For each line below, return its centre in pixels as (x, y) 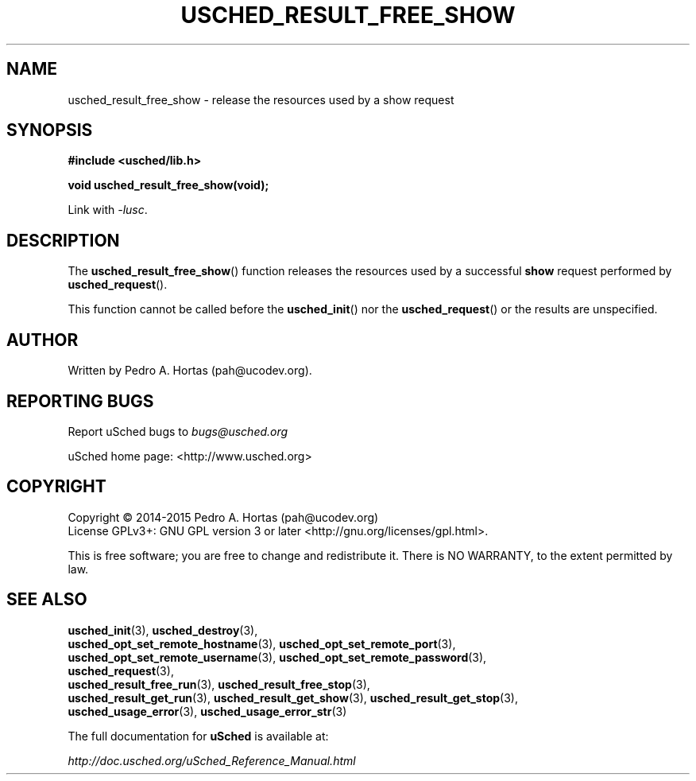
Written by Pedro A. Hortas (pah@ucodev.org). (190, 371)
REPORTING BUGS (80, 401)
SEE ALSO (47, 600)
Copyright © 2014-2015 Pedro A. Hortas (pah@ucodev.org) (223, 517)
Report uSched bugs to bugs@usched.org (178, 431)
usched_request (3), (121, 670)
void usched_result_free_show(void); (168, 185)
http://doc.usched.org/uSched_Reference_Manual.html (212, 760)
